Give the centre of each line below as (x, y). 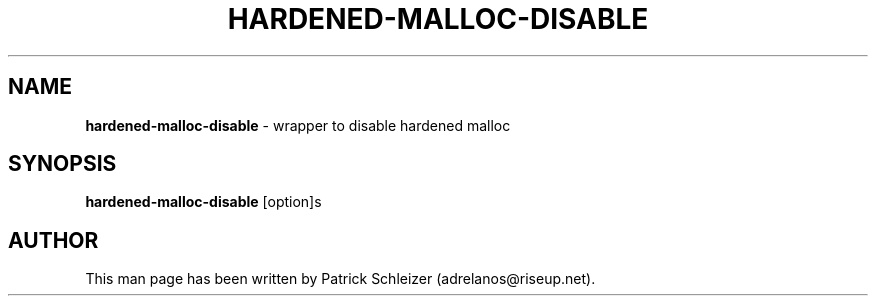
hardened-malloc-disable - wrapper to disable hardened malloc (298, 125)
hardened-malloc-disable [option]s (203, 202)
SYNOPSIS (62, 164)
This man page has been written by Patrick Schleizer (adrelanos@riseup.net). (340, 279)
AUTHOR (53, 240)
